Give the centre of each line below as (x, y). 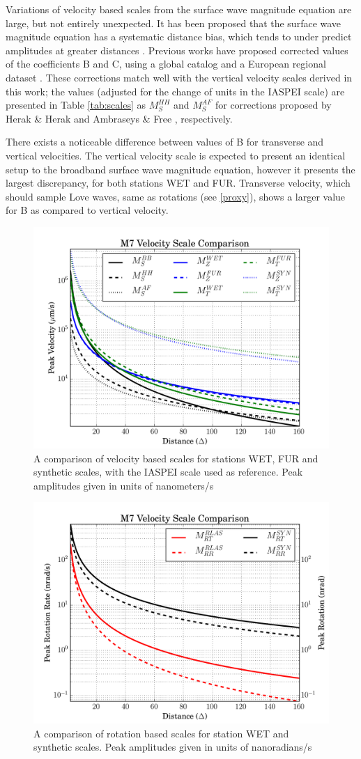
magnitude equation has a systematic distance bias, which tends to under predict (179, 37)
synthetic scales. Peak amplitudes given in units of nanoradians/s (173, 747)
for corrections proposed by (273, 105)
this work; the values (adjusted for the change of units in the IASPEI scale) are (175, 91)
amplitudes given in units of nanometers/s (124, 485)
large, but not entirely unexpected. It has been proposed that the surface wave (174, 23)
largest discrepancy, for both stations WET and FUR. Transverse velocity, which (178, 183)
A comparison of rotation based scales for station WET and (161, 733)
